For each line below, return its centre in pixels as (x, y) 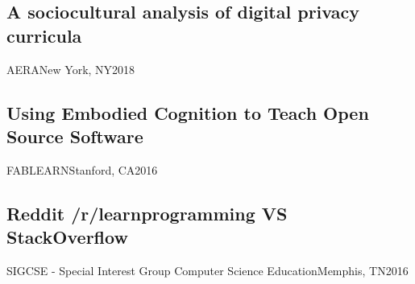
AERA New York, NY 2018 (71, 69)
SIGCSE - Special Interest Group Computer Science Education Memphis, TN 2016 (207, 270)
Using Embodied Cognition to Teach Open (188, 112)
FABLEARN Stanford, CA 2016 (82, 169)
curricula (44, 35)
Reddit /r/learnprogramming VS (147, 213)
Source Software (75, 136)
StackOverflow (67, 237)
